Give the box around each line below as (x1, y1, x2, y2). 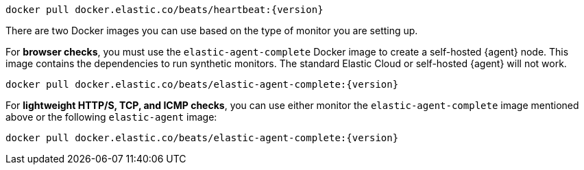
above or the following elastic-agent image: (5, 111, 217, 123)
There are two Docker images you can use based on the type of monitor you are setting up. (5, 25, 418, 36)
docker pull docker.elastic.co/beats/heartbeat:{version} (5, 4, 324, 15)
